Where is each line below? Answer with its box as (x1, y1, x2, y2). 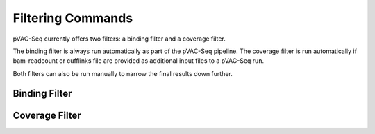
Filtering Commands (12, 10, 133, 26)
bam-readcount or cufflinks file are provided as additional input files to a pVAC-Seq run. (12, 57, 264, 65)
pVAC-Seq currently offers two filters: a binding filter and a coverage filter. (12, 35, 226, 43)
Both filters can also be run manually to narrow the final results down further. (12, 69, 233, 77)
